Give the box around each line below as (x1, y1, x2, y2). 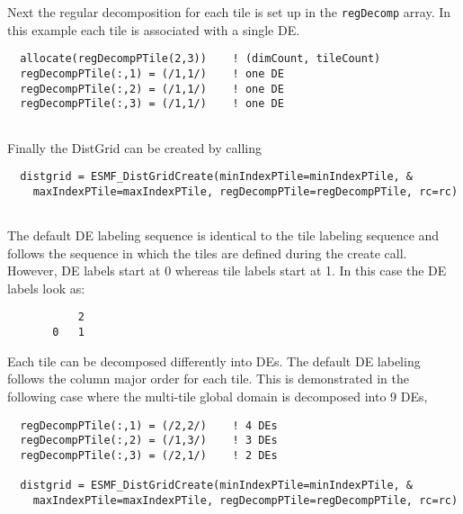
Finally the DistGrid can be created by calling (7, 138, 262, 157)
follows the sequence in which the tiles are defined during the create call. (7, 243, 407, 262)
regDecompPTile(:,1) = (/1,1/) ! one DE (20, 67, 284, 80)
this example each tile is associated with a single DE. (7, 20, 300, 39)
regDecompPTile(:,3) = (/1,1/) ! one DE (20, 97, 284, 111)
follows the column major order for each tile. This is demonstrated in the (7, 369, 409, 388)
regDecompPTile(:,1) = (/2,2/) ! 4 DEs (20, 419, 278, 432)
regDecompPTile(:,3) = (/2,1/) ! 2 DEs (20, 448, 278, 462)
